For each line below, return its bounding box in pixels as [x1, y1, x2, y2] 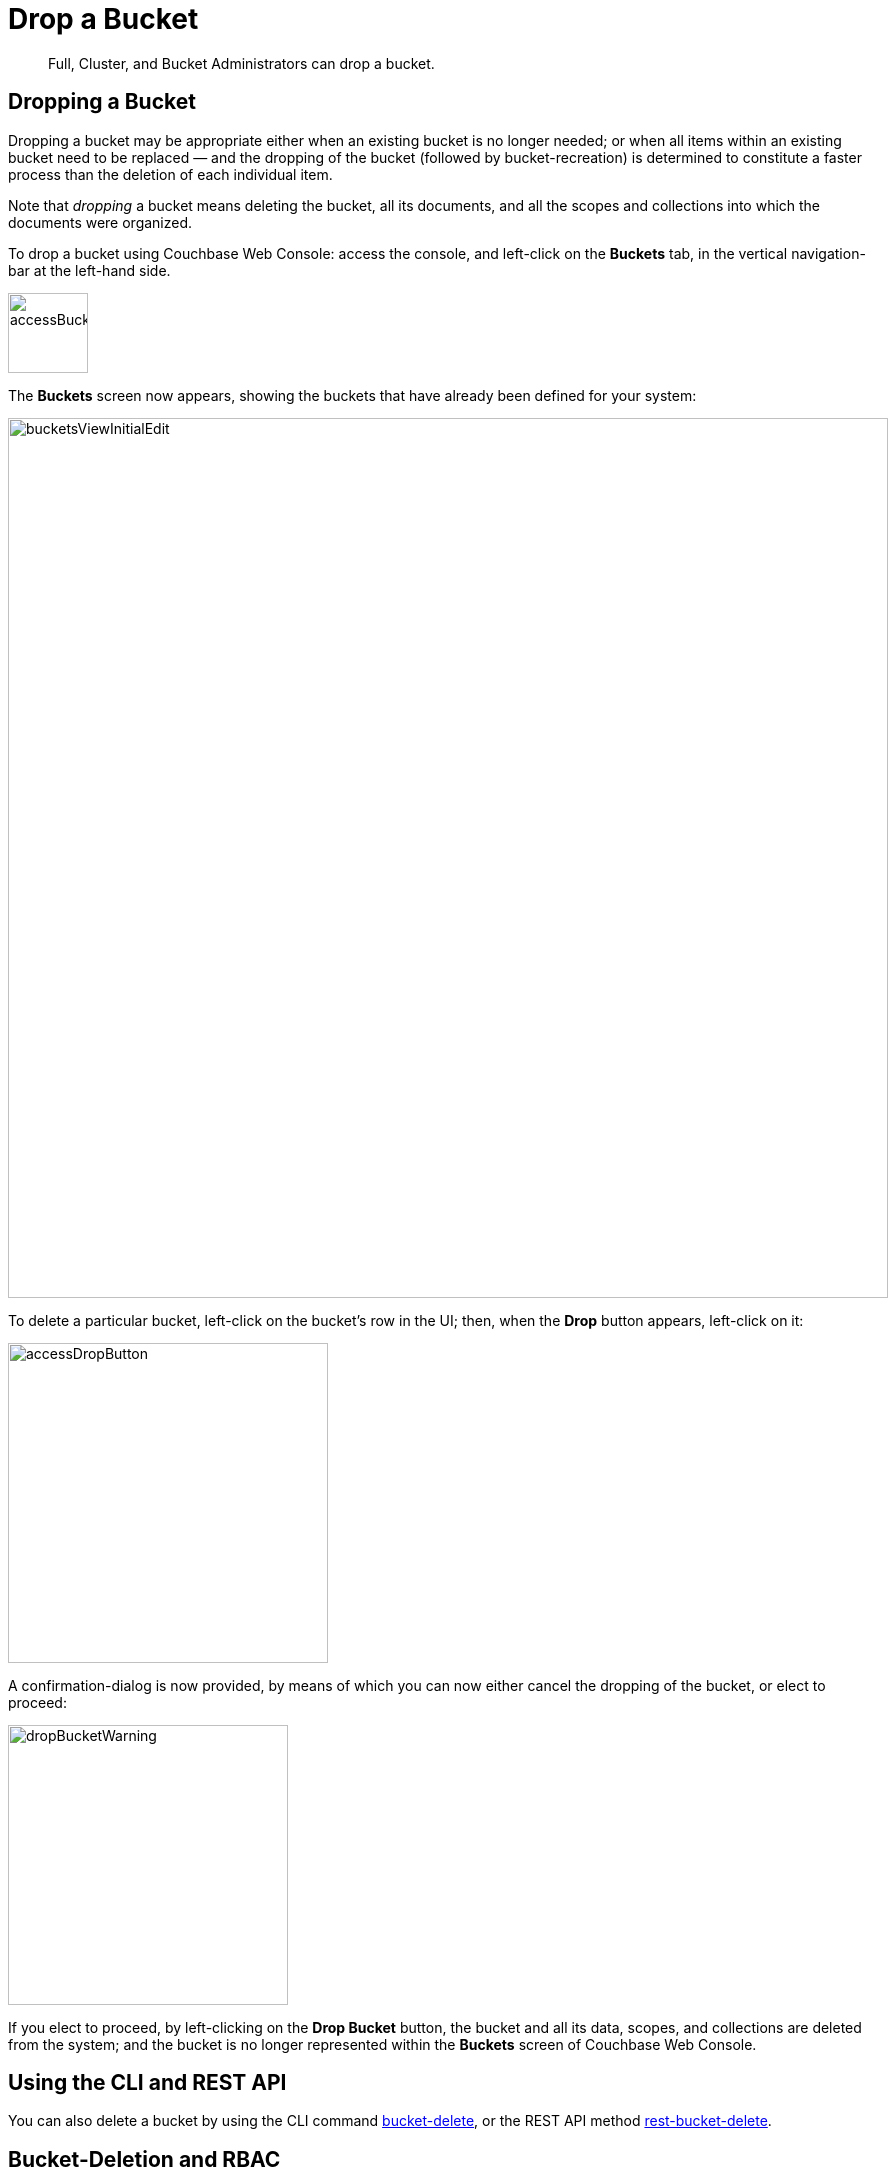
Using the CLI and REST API [8, 2070, 287, 2096]
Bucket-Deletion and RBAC [8, 2146, 281, 2172]
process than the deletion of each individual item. [8, 165, 333, 183]
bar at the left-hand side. [8, 261, 171, 279]
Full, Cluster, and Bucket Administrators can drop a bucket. [48, 54, 435, 72]
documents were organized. [8, 213, 193, 231]
